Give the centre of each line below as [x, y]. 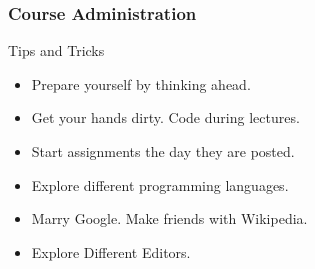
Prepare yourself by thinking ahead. [141, 83]
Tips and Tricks [56, 50]
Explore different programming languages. [160, 184]
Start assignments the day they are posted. [163, 151]
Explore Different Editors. [111, 251]
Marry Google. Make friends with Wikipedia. [169, 218]
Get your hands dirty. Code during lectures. [165, 117]
